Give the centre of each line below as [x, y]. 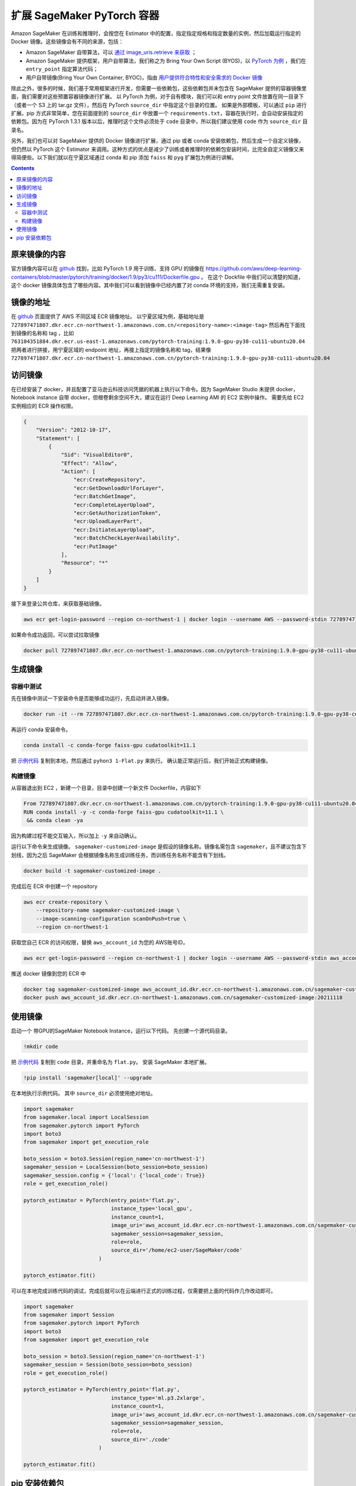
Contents [23, 168]
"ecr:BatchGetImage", [105, 497]
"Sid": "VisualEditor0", [97, 455]
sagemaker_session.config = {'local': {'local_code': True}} [114, 1175]
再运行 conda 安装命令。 [41, 730]
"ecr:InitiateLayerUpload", [114, 530]
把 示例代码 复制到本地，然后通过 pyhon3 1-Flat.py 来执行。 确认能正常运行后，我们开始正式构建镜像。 [141, 761]
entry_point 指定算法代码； [62, 69]
